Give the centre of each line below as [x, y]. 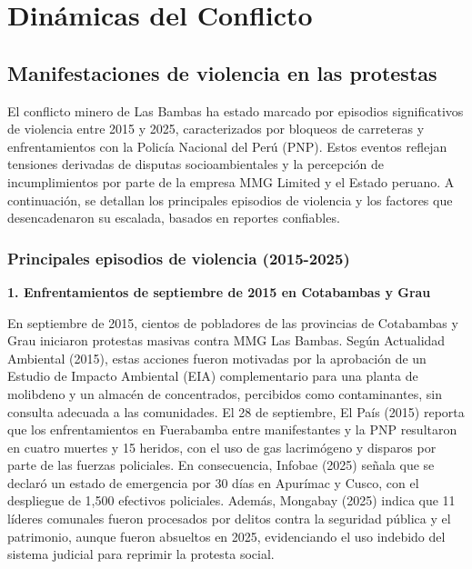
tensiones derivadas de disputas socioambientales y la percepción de [196, 164]
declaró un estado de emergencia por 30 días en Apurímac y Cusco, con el [213, 482]
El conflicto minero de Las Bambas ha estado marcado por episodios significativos [236, 110]
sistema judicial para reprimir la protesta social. [141, 554]
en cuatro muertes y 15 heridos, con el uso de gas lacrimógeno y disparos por [222, 447]
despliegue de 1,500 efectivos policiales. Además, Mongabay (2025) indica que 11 [231, 500]
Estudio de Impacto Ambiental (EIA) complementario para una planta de [213, 376]
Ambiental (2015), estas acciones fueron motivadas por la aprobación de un [217, 358]
